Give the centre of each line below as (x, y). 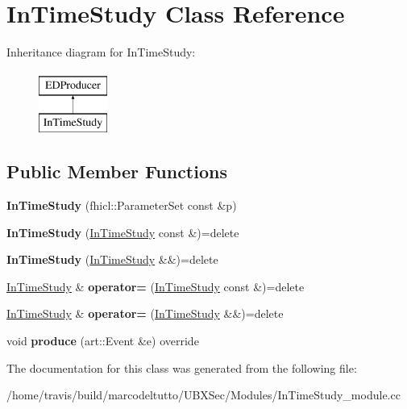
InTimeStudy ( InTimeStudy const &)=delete (123, 232)
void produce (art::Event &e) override (103, 341)
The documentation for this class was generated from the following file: (182, 367)
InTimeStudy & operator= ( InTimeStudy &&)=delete (145, 313)
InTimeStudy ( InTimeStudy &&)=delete (112, 259)
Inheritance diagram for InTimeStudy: (101, 52)
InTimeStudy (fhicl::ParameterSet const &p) (122, 205)
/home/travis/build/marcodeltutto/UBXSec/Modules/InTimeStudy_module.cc (203, 395)
